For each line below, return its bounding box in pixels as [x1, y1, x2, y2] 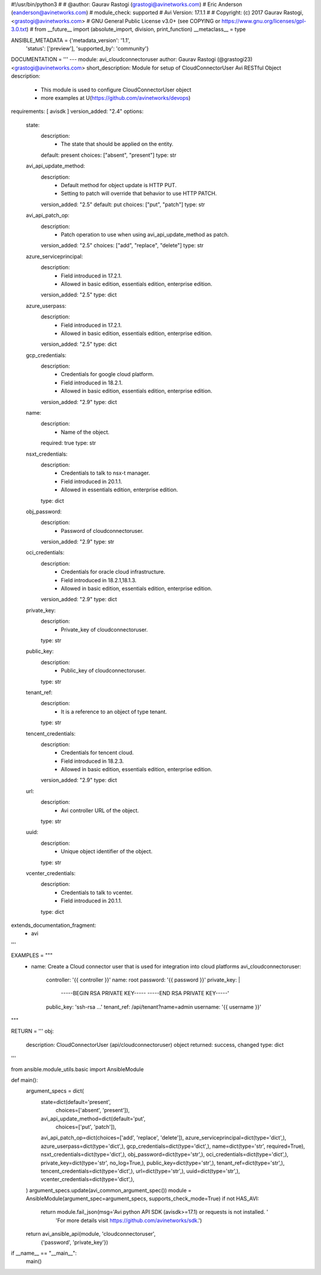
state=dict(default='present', [40, 1098, 111, 1105]
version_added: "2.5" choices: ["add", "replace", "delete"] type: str [40, 242, 204, 249]
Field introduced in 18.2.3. [61, 758, 124, 765]
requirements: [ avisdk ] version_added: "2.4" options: [11, 108, 144, 115]
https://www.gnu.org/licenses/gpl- [221, 17, 306, 24]
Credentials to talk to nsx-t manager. [61, 469, 150, 476]
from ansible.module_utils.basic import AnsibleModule [11, 1065, 144, 1072]
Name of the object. [61, 428, 110, 435]
